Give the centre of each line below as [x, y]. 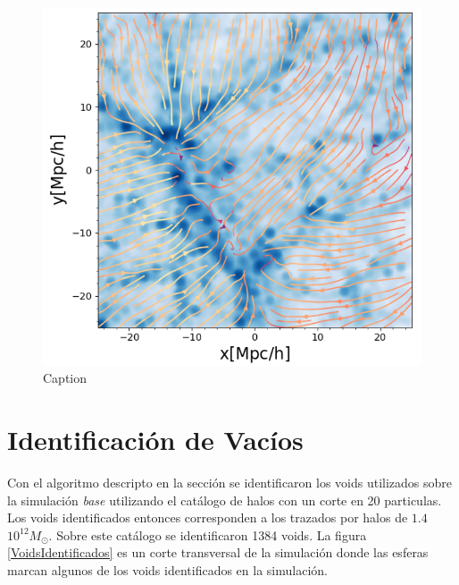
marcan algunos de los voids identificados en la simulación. [167, 569]
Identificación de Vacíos [155, 439]
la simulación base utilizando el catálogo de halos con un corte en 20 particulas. [225, 500]
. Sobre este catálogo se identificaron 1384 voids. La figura [208, 534]
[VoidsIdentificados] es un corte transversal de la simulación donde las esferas [218, 552]
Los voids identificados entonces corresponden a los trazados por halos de [208, 517]
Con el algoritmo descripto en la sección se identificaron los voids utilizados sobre [230, 482]
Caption [65, 378]
